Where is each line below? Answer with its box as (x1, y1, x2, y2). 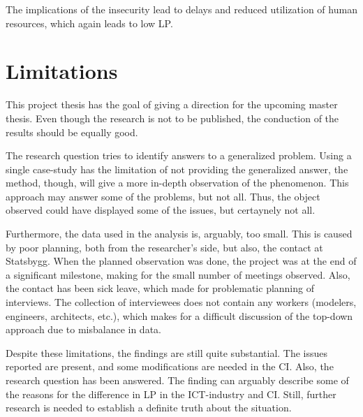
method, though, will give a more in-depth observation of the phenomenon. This (6, 175, 349, 190)
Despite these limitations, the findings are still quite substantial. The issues (6, 345, 328, 360)
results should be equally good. (6, 124, 138, 139)
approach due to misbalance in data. (6, 322, 161, 337)
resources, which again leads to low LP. (6, 15, 173, 30)
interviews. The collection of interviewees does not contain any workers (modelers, (6, 295, 357, 309)
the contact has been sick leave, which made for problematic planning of (6, 281, 314, 295)
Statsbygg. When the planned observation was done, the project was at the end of (6, 254, 357, 268)
